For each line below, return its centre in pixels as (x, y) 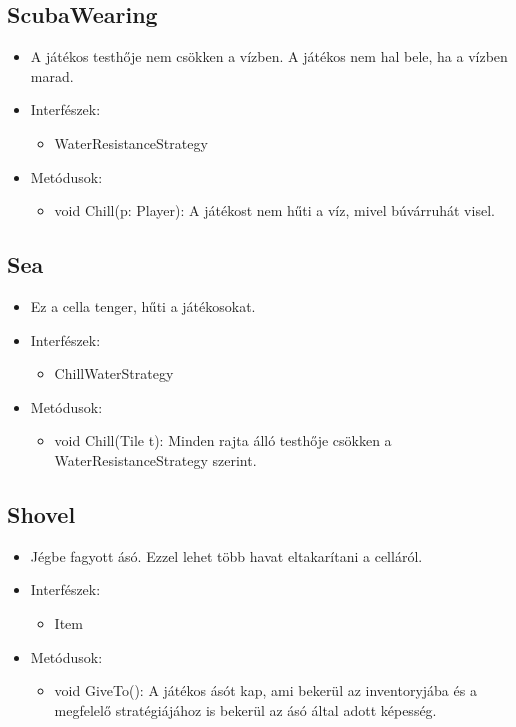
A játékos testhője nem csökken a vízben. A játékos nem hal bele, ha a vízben (269, 56)
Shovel (41, 513)
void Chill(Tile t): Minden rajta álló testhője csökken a (223, 440)
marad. (52, 75)
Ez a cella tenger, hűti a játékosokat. (143, 305)
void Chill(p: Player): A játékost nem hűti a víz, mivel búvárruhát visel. (274, 210)
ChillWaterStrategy (114, 373)
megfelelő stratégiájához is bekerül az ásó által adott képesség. (245, 709)
